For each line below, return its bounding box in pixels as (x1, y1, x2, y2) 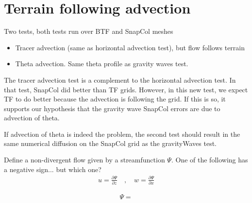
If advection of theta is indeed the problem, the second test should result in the (4, 129, 240, 139)
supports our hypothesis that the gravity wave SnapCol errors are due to (4, 103, 220, 113)
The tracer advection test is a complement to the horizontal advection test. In (4, 74, 236, 85)
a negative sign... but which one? (4, 164, 101, 174)
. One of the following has (171, 155, 248, 165)
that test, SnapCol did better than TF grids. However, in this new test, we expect (4, 84, 248, 94)
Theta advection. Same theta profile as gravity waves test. (15, 58, 188, 69)
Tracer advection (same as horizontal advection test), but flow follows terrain (15, 42, 245, 52)
